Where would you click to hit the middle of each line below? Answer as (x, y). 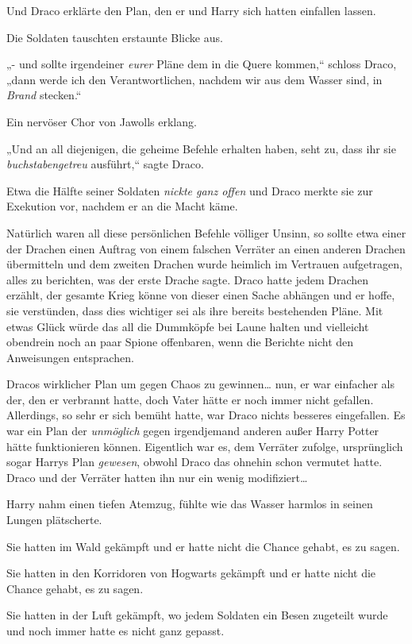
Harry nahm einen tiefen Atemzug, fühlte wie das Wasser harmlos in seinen (190, 504)
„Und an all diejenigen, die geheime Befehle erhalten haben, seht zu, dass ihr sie (201, 148)
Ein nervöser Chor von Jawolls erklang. (102, 121)
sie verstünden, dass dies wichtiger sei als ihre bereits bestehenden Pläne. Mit (195, 310)
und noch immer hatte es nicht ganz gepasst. (116, 631)
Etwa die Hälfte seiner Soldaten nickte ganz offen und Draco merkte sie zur (190, 190)
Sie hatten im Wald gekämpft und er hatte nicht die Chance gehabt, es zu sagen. (203, 546)
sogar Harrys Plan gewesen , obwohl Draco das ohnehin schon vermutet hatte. (194, 462)
